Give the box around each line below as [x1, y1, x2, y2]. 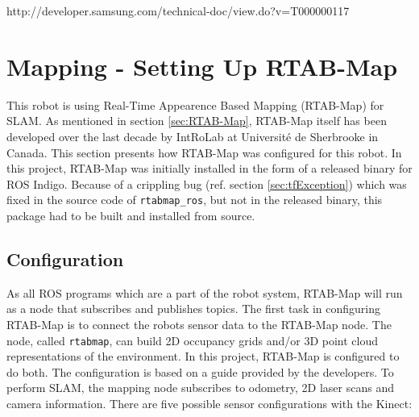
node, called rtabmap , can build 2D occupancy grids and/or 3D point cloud [6, 332, 379, 348]
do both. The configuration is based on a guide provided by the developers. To [6, 363, 394, 380]
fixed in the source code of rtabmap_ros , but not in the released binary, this [6, 191, 383, 208]
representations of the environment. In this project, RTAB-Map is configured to [6, 348, 400, 365]
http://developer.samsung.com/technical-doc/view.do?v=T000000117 [6, 2, 350, 19]
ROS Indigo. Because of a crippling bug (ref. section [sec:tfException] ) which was [6, 175, 407, 192]
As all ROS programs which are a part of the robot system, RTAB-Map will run [6, 284, 403, 301]
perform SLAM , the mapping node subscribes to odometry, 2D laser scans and [6, 379, 394, 396]
